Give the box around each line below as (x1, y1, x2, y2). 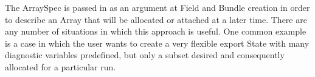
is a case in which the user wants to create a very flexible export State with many (5, 36, 310, 49)
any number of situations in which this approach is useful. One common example (5, 25, 306, 38)
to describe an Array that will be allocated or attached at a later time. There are (5, 13, 307, 25)
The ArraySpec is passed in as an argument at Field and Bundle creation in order (5, 1, 310, 13)
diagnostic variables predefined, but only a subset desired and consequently (5, 49, 285, 61)
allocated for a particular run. (5, 60, 116, 73)
